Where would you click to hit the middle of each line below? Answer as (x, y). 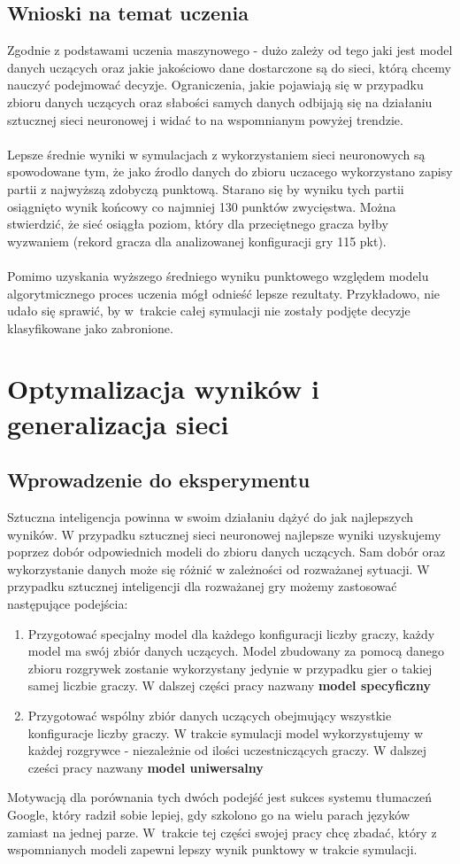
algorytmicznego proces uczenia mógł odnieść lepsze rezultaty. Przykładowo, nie (224, 293)
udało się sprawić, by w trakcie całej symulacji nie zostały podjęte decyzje (209, 311)
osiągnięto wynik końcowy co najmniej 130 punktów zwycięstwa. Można (202, 206)
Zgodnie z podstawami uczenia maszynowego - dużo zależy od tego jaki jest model (230, 50)
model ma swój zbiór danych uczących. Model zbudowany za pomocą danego (236, 651)
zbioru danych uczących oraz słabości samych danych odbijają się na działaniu (220, 101)
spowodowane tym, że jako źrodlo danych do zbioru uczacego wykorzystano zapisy (230, 171)
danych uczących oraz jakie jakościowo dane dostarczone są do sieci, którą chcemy (230, 67)
